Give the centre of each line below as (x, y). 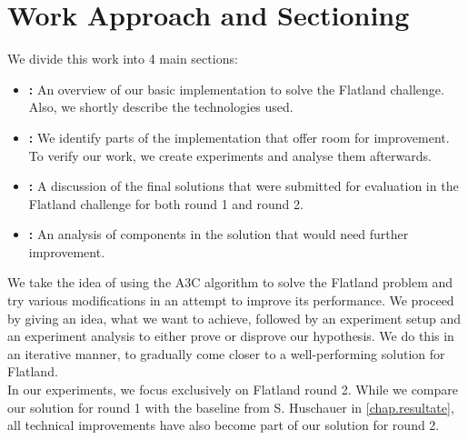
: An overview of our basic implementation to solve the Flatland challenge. (236, 89)
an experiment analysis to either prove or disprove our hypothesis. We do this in (231, 336)
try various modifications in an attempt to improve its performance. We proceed (231, 300)
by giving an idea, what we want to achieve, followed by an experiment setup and (234, 318)
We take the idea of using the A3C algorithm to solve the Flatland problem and (230, 282)
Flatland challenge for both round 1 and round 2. (166, 203)
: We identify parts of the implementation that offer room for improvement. (239, 137)
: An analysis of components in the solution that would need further (219, 234)
